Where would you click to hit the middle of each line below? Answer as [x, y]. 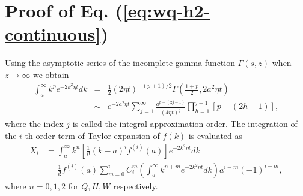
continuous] [53, 34]
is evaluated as [216, 135]
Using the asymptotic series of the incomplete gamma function [120, 63]
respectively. [136, 186]
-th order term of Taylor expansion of [91, 135]
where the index [34, 124]
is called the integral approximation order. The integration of [185, 124]
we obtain [51, 74]
